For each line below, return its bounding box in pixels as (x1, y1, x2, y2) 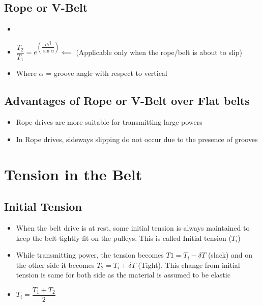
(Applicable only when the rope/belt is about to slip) (76, 46, 242, 57)
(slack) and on (208, 249, 253, 260)
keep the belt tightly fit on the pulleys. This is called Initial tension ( (16, 232, 231, 243)
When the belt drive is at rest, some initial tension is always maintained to (16, 222, 250, 233)
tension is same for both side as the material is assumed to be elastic (16, 269, 230, 280)
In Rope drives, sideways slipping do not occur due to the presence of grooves (16, 133, 258, 144)
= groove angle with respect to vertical (46, 68, 167, 78)
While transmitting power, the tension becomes (16, 249, 164, 260)
